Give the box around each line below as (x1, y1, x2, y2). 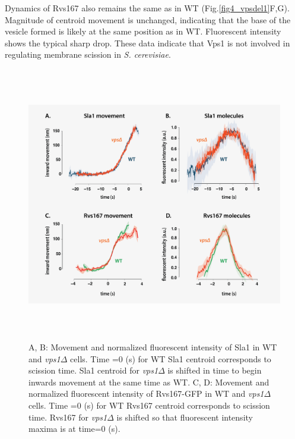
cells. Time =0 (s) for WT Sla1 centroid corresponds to (70, 352, 271, 365)
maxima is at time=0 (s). (28, 422, 120, 435)
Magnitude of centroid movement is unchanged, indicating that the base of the (5, 13, 291, 26)
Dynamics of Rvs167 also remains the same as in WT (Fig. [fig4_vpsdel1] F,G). (5, 2, 290, 14)
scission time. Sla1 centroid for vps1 (28, 364, 158, 377)
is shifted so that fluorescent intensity (116, 410, 253, 423)
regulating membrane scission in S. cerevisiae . (5, 48, 171, 61)
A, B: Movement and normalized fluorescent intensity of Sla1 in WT (28, 341, 277, 353)
